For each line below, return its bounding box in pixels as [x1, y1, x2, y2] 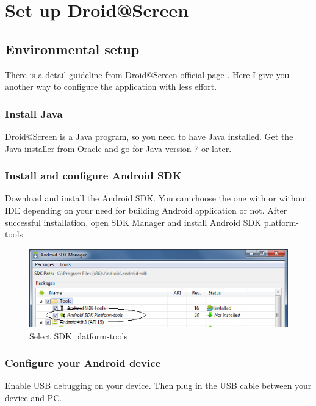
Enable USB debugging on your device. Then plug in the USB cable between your [5, 379, 312, 392]
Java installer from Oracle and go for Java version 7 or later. [5, 142, 232, 154]
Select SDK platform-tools [29, 329, 127, 342]
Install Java [5, 106, 63, 121]
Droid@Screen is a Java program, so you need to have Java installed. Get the [5, 129, 293, 142]
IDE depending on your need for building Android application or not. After [5, 203, 287, 216]
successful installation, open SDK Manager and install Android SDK [5, 216, 262, 228]
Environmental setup [5, 39, 140, 58]
